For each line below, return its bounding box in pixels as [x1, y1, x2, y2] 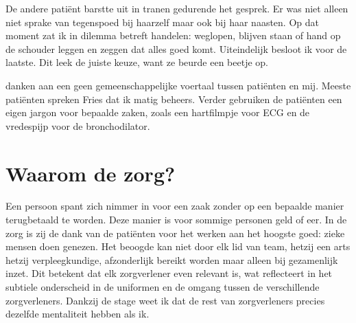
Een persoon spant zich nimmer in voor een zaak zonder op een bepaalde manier [5, 199, 344, 213]
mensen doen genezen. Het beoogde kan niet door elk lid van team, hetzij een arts [5, 239, 351, 254]
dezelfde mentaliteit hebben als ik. [5, 307, 150, 321]
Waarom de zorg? [5, 159, 176, 187]
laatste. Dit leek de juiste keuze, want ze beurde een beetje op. [5, 55, 268, 69]
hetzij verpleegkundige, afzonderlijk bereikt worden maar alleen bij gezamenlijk [5, 252, 338, 267]
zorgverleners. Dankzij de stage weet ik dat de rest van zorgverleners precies [5, 293, 325, 307]
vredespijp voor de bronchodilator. [5, 118, 150, 133]
